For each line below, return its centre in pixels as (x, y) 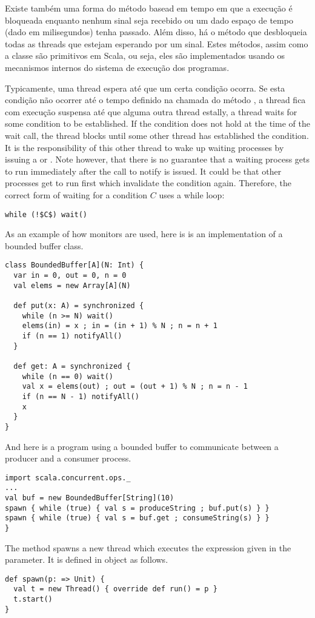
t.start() (33, 600)
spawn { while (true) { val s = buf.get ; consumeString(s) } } (137, 518)
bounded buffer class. (44, 245)
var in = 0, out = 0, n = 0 (70, 275)
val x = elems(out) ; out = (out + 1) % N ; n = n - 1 (135, 387)
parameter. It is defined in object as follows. (87, 559)
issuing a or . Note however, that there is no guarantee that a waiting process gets (157, 159)
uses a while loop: (192, 194)
